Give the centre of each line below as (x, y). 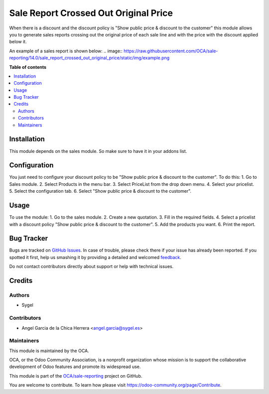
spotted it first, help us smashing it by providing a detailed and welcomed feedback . (95, 257)
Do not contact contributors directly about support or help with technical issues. (91, 266)
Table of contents (28, 67)
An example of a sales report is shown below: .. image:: (66, 51)
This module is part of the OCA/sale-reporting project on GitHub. (76, 376)
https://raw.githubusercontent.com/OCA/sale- (171, 51)
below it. (18, 42)
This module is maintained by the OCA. (49, 351)
